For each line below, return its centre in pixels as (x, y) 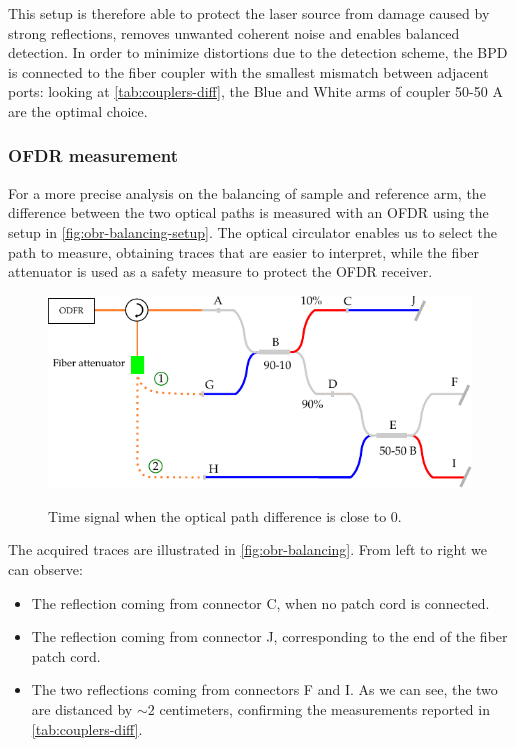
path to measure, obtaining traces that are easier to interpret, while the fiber (244, 251)
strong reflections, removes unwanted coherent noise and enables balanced (234, 32)
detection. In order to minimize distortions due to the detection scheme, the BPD (258, 52)
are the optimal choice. (78, 110)
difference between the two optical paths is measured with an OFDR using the (248, 212)
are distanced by (82, 708)
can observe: (45, 569)
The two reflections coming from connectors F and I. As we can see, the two (264, 689)
